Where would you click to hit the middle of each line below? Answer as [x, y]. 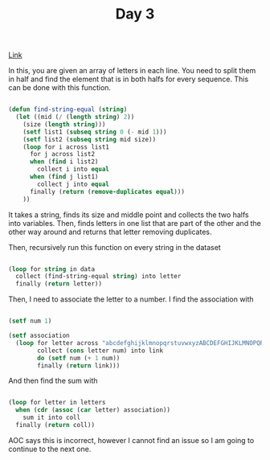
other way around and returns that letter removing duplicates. [110, 232]
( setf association [39, 336]
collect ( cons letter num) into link [100, 351]
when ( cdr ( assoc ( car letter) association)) [93, 410]
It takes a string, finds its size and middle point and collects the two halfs [129, 215]
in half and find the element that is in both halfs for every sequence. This [129, 79]
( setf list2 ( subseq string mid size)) [90, 139]
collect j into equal [74, 184]
